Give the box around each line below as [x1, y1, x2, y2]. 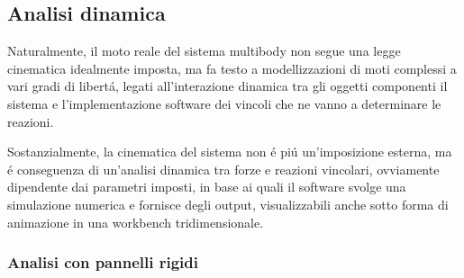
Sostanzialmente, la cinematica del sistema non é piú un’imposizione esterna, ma [7, 142, 452, 161]
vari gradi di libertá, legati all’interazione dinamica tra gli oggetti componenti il [7, 76, 448, 95]
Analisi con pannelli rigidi [7, 251, 198, 274]
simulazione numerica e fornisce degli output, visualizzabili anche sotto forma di [7, 194, 449, 213]
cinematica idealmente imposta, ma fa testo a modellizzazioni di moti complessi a [7, 58, 457, 77]
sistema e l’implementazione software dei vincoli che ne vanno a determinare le [7, 94, 441, 112]
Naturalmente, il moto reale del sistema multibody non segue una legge [7, 41, 401, 60]
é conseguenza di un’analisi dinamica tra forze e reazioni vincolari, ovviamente [7, 159, 440, 178]
